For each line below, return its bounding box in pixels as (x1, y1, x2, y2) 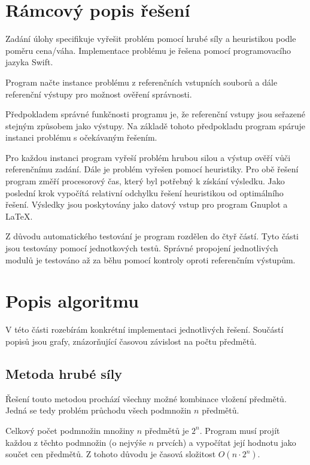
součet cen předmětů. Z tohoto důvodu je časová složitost (5, 448, 216, 460)
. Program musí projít (199, 424, 280, 436)
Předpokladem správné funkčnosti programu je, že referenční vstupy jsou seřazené (5, 108, 305, 120)
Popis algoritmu (5, 288, 139, 313)
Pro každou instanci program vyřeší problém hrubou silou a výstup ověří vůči (5, 151, 291, 163)
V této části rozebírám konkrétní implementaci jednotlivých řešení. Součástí (5, 323, 284, 336)
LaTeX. (5, 209, 33, 222)
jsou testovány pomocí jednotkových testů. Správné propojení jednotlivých (5, 242, 278, 254)
